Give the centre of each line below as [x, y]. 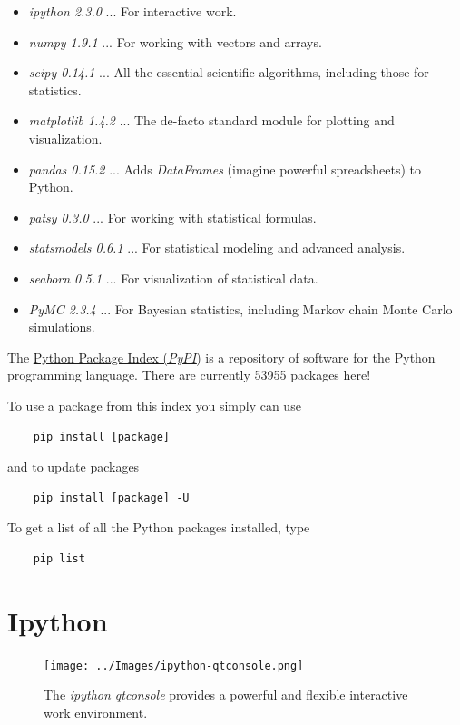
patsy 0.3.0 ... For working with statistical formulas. [172, 217]
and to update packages [73, 467]
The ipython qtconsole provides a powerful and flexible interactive [226, 695]
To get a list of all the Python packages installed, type [159, 527]
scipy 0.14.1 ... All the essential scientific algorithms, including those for [229, 72]
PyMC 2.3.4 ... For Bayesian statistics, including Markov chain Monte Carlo [240, 308]
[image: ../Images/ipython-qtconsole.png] [174, 665]
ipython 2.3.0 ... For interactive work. [132, 11]
